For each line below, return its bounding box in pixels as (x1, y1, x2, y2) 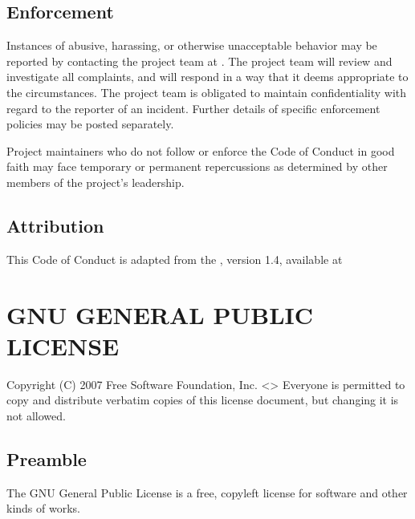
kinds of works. (6, 500, 80, 517)
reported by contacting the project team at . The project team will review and (6, 52, 393, 69)
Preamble (6, 446, 87, 471)
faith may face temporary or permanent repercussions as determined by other (6, 158, 388, 175)
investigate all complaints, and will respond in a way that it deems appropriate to (6, 68, 409, 85)
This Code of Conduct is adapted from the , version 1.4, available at (6, 250, 343, 267)
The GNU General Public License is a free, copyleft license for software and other (6, 484, 408, 501)
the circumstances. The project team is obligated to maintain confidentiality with (6, 83, 407, 100)
